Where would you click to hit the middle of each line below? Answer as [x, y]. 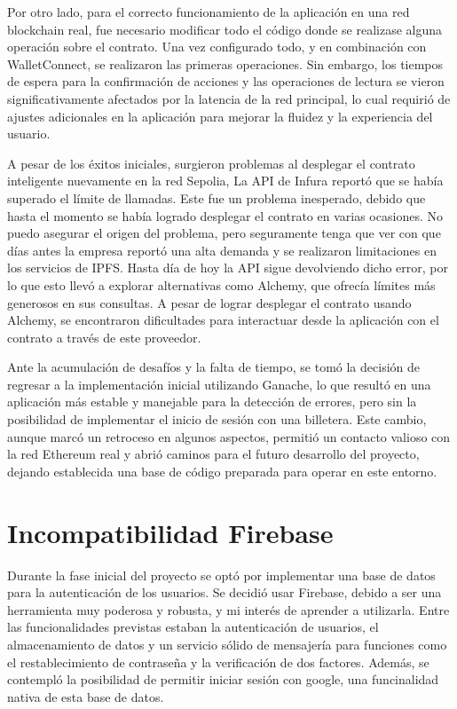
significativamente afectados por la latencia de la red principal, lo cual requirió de [229, 98]
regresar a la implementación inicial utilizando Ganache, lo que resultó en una [219, 384]
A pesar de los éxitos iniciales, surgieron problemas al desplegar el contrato [211, 163]
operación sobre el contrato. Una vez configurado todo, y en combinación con [217, 47]
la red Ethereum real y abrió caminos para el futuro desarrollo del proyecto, [213, 454]
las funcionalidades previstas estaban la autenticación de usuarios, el [193, 627]
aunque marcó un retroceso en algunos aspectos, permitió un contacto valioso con [229, 436]
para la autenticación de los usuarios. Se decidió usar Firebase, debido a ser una [225, 592]
